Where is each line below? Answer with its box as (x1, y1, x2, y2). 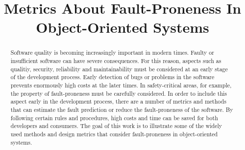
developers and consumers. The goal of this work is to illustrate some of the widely (10, 122, 222, 130)
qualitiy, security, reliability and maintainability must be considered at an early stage (10, 64, 228, 73)
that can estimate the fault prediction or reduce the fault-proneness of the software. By (10, 105, 233, 113)
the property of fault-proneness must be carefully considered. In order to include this (10, 89, 227, 97)
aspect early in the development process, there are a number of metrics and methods (10, 97, 226, 106)
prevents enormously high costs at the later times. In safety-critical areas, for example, (10, 81, 232, 89)
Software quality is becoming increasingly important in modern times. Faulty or (10, 48, 214, 57)
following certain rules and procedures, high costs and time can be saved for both (10, 113, 218, 122)
